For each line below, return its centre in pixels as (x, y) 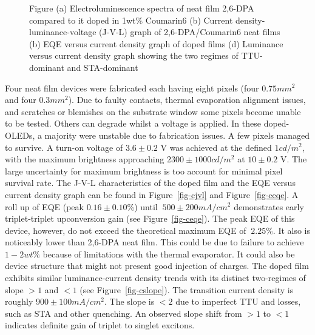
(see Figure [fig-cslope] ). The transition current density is (187, 289)
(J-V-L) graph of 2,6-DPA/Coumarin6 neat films (190, 32)
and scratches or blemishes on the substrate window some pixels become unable (153, 111)
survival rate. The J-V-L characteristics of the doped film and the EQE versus (150, 183)
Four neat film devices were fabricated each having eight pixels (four (132, 88)
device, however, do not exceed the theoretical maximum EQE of (126, 230)
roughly (19, 301)
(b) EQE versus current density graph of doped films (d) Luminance (156, 43)
